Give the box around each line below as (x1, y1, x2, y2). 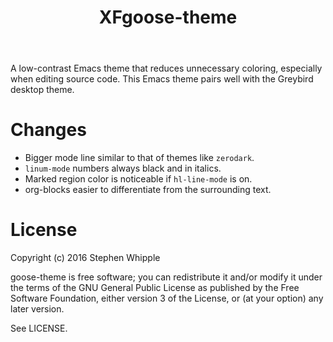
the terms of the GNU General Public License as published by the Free (10, 282, 300, 294)
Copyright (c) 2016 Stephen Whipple (10, 252, 161, 264)
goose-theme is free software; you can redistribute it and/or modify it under (10, 271, 323, 283)
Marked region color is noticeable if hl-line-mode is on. (24, 173, 253, 185)
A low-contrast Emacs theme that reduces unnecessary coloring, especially (10, 62, 323, 75)
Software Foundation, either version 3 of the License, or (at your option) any (10, 292, 324, 305)
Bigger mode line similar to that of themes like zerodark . (24, 152, 255, 164)
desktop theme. (10, 84, 75, 96)
